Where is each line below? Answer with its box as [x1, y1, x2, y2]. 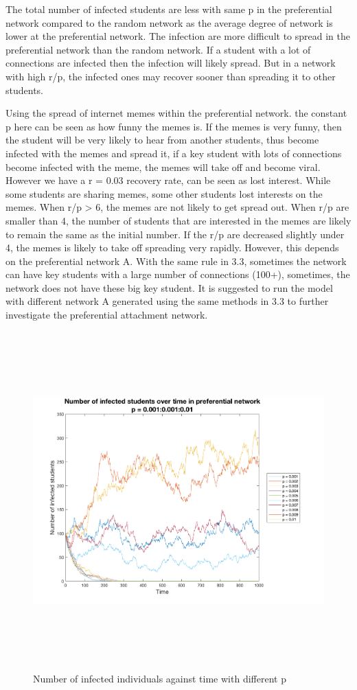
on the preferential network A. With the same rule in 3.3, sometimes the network [5, 253, 347, 268]
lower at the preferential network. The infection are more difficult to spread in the [5, 29, 350, 43]
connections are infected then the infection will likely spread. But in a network [5, 56, 336, 70]
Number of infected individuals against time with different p [33, 671, 286, 685]
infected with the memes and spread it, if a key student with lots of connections [5, 146, 342, 160]
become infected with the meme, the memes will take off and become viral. [5, 159, 321, 174]
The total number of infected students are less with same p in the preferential [5, 2, 332, 16]
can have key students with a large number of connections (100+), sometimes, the [5, 267, 350, 281]
